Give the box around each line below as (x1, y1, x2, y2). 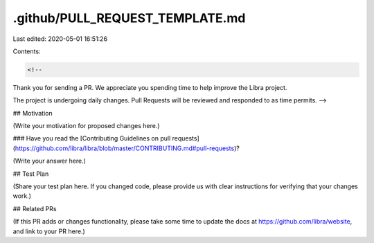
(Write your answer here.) (12, 156, 87, 165)
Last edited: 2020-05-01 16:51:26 (12, 35, 107, 43)
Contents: (12, 47, 41, 55)
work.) (12, 192, 31, 200)
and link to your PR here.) (12, 227, 86, 235)
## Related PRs (12, 204, 57, 213)
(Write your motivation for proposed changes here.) (12, 122, 160, 130)
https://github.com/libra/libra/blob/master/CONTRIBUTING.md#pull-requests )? (15, 144, 240, 152)
